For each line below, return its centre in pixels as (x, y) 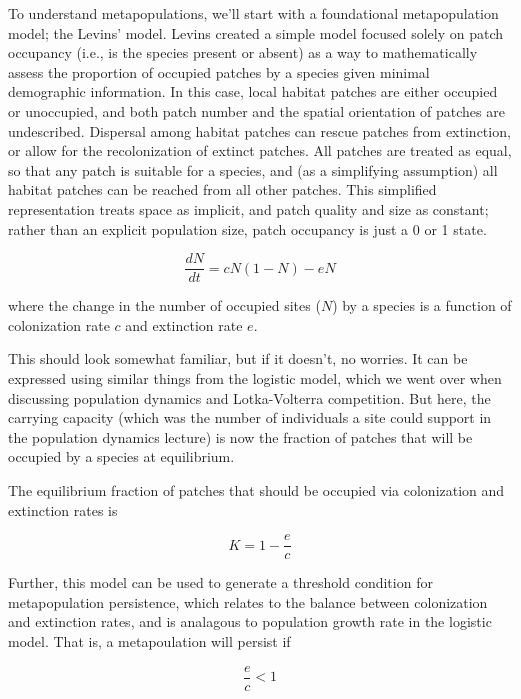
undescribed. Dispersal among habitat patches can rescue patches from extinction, (259, 130)
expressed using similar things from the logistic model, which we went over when (255, 377)
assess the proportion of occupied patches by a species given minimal (219, 71)
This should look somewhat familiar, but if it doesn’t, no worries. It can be (238, 358)
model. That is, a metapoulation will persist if (149, 640)
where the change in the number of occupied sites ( (164, 305)
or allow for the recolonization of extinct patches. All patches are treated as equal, (260, 150)
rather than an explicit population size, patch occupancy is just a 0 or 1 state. (247, 228)
